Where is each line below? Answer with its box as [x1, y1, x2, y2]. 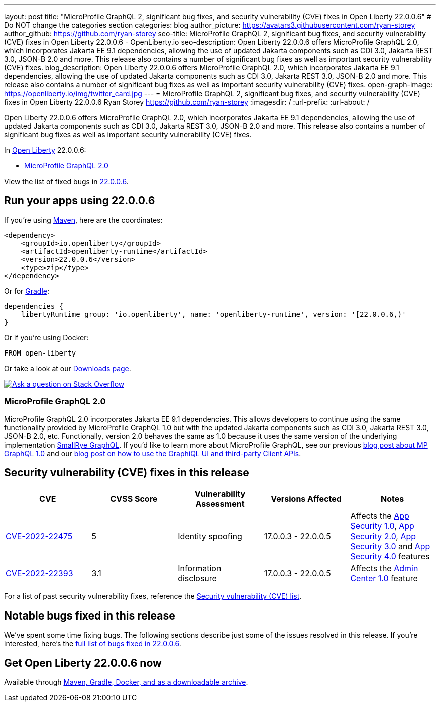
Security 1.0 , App [350, 521, 414, 532]
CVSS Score [110, 494, 158, 504]
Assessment [195, 499, 245, 509]
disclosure [178, 573, 217, 584]
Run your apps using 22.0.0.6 [4, 194, 155, 207]
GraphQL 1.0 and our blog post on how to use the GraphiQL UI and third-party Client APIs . [4, 449, 301, 458]
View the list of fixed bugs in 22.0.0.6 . [4, 177, 129, 186]
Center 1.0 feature [350, 573, 418, 584]
